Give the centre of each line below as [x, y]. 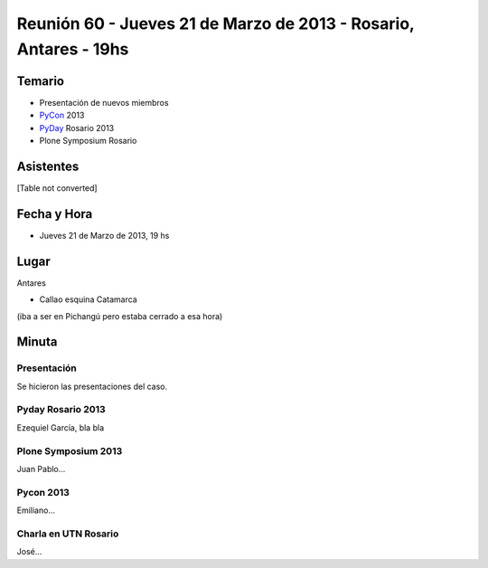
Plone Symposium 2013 [70, 450]
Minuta [37, 342]
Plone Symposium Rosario [88, 141]
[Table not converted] [57, 188]
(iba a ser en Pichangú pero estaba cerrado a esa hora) [120, 316]
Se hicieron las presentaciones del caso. [92, 386]
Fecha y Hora [55, 214]
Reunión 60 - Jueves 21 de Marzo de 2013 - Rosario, [216, 24]
